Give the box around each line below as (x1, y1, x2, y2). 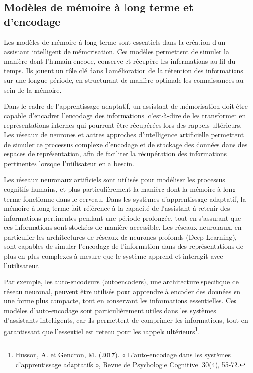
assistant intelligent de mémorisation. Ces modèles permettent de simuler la (4, 46, 229, 56)
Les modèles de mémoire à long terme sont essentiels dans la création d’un (4, 37, 226, 47)
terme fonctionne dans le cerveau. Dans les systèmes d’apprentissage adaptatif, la (4, 193, 246, 204)
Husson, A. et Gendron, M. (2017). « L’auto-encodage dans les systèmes (15, 350, 231, 360)
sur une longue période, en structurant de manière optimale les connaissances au (4, 75, 244, 85)
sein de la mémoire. (4, 84, 62, 94)
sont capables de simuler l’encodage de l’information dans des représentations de (4, 241, 243, 251)
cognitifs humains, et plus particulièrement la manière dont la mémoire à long (4, 184, 236, 194)
